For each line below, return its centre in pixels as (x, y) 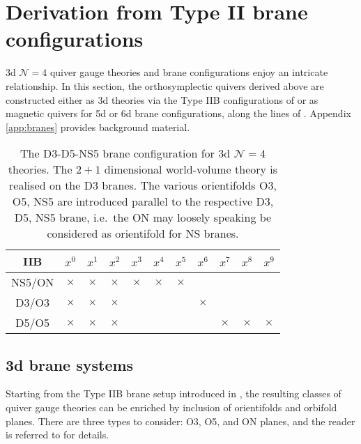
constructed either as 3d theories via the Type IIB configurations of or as (162, 99)
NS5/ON (33, 282)
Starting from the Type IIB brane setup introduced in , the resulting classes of (174, 393)
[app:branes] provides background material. (98, 127)
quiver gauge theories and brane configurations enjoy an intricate (189, 72)
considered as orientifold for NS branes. (143, 234)
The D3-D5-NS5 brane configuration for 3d (125, 153)
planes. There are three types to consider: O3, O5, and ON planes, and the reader (180, 421)
